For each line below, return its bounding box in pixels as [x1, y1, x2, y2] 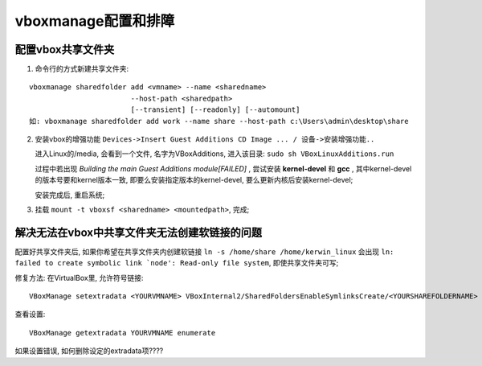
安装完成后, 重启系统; [35, 190, 105, 199]
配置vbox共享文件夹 [14, 43, 115, 56]
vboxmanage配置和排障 [14, 12, 175, 30]
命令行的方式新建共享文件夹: [35, 64, 129, 74]
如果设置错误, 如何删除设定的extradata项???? [14, 346, 164, 356]
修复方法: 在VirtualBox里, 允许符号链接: [14, 273, 144, 282]
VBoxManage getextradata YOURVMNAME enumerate [29, 328, 216, 337]
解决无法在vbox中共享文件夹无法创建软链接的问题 [14, 225, 263, 239]
